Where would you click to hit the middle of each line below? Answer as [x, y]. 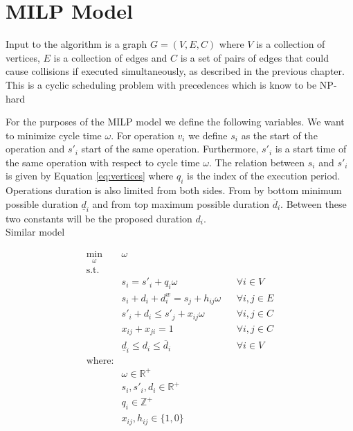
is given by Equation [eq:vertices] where [90, 176]
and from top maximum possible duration [181, 203]
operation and [35, 149]
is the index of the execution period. [264, 176]
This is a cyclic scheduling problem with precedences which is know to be [161, 84]
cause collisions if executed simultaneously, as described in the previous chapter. [175, 71]
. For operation [143, 135]
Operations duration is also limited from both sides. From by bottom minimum [174, 190]
